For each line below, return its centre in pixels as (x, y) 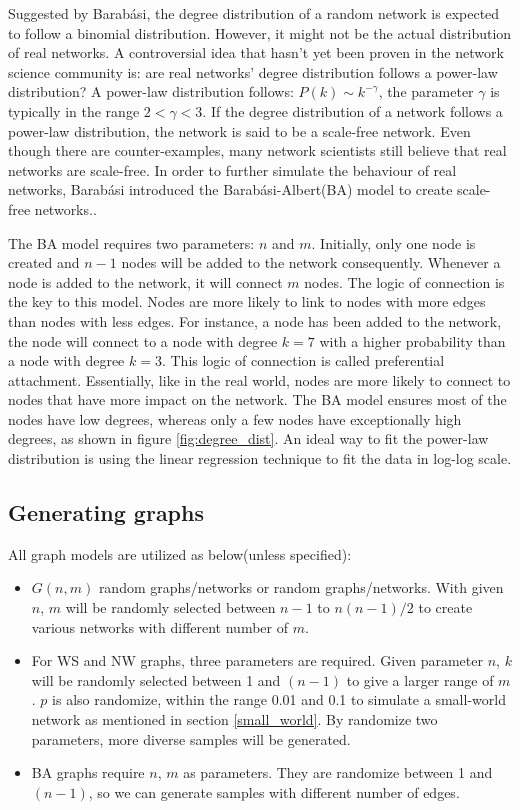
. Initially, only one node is (393, 242)
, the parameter (426, 91)
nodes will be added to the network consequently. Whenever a (311, 262)
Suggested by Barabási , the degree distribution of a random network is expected (254, 13)
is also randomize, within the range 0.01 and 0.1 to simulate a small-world (279, 699)
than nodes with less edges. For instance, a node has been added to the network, (255, 320)
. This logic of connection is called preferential (303, 360)
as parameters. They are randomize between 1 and (338, 772)
